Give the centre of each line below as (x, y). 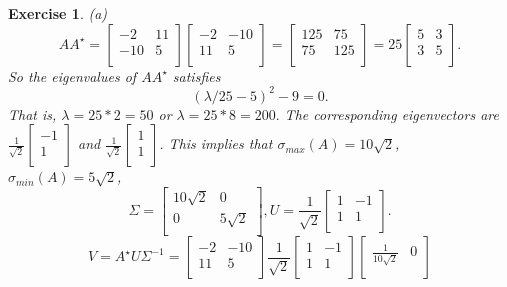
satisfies (196, 75)
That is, (32, 113)
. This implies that (216, 143)
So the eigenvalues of (72, 75)
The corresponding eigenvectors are (391, 113)
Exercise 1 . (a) (58, 13)
